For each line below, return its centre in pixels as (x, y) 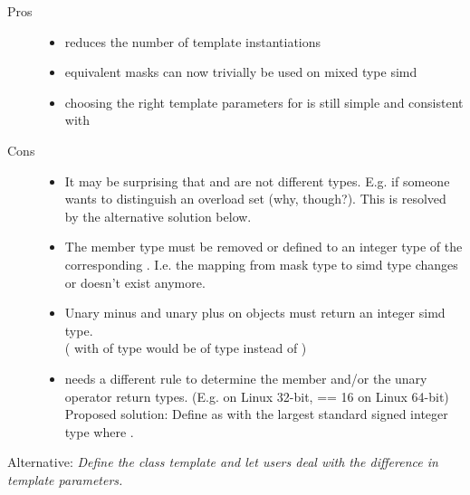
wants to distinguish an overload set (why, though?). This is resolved (255, 199)
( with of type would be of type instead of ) (186, 348)
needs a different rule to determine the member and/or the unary (246, 378)
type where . (99, 431)
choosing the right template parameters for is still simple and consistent (264, 102)
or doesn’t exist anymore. (135, 282)
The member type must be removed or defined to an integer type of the (264, 247)
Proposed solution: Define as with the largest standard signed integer (256, 414)
